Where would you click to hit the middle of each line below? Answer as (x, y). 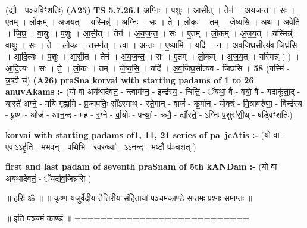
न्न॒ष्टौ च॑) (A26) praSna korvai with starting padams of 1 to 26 (130, 79)
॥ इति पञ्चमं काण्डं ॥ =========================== (127, 218)
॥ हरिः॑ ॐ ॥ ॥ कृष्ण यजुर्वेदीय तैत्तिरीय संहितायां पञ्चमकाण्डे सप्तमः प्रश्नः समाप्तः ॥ (129, 198)
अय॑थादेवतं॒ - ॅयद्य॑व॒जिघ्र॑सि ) (48, 178)
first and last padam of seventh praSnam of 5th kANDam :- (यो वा (141, 166)
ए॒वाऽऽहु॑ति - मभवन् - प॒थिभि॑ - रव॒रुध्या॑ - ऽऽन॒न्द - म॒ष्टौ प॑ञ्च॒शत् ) (101, 146)
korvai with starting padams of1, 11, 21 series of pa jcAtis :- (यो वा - (145, 134)
